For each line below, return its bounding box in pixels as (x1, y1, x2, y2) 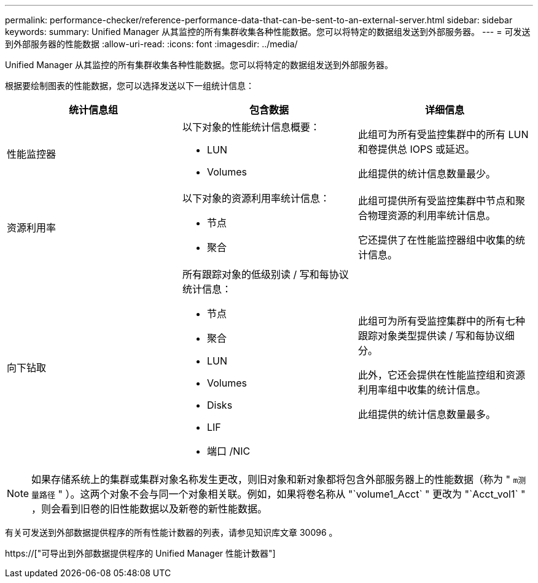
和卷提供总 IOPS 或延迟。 (357, 143, 475, 155)
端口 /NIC (206, 445, 251, 457)
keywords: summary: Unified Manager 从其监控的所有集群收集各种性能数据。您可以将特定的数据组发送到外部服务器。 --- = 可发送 (5, 26, 531, 37)
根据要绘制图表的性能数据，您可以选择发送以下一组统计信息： (5, 80, 254, 91)
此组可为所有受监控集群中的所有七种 (357, 315, 525, 327)
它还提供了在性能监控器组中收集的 (357, 234, 515, 246)
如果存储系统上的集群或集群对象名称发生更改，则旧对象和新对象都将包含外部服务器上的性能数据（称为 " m (31, 473, 518, 485)
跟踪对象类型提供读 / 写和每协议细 (357, 330, 515, 342)
